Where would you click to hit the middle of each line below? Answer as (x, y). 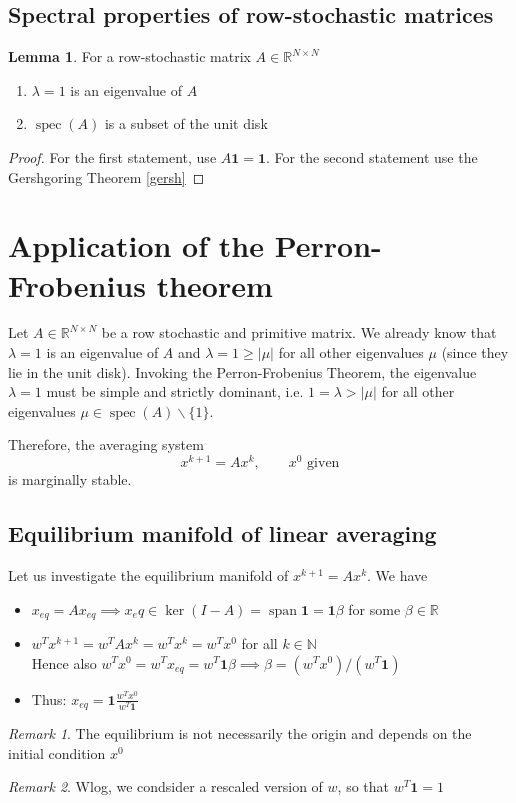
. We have (397, 574)
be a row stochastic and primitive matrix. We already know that (299, 332)
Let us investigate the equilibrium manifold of (148, 574)
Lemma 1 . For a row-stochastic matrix (129, 56)
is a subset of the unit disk (186, 123)
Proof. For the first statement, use (112, 156)
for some (374, 608)
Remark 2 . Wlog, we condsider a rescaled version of (165, 786)
